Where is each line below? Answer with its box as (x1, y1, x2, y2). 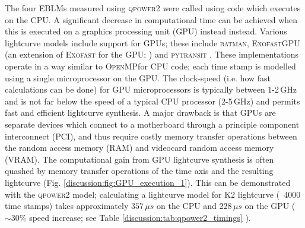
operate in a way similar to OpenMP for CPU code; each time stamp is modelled (5, 59, 296, 72)
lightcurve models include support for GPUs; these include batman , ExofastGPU (5, 36, 300, 49)
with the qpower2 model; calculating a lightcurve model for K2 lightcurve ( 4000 (5, 188, 301, 200)
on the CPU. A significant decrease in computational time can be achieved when (5, 13, 298, 26)
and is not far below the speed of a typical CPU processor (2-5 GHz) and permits (5, 94, 300, 107)
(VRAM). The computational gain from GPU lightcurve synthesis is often (5, 153, 274, 165)
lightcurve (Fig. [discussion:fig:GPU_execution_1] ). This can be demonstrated (5, 176, 291, 188)
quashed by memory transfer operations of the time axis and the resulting (5, 164, 274, 177)
